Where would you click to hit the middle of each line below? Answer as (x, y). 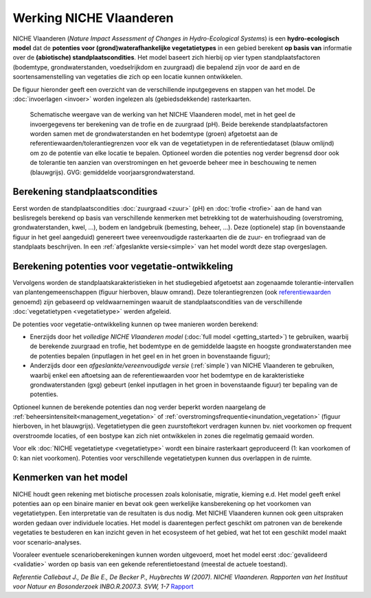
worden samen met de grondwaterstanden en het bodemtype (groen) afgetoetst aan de (154, 134)
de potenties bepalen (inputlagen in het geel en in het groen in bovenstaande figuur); (150, 356)
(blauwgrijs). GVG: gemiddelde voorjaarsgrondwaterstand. (112, 172)
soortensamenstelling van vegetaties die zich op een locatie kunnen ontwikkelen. (128, 77)
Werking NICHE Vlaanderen (93, 18)
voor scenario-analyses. (47, 542)
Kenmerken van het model (70, 478)
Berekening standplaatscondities (85, 192)
